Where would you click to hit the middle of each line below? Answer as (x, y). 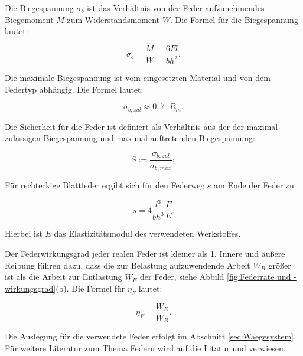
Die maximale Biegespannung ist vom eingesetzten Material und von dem (138, 78)
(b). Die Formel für (90, 288)
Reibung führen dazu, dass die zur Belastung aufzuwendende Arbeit (128, 265)
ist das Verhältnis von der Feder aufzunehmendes (176, 8)
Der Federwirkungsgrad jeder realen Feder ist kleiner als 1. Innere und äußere (145, 254)
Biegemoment (29, 19)
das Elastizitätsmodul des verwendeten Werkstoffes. (147, 233)
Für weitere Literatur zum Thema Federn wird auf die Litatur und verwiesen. (145, 347)
